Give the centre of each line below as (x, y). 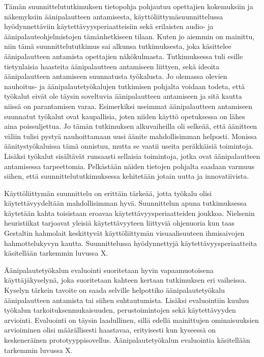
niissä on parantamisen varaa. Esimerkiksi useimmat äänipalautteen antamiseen (128, 106)
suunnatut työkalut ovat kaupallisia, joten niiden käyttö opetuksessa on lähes (125, 116)
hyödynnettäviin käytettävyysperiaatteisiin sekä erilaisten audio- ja (109, 26)
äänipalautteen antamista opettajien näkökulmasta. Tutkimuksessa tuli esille (124, 56)
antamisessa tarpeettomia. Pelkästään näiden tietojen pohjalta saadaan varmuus (129, 166)
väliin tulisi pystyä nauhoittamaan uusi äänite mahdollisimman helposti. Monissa (130, 136)
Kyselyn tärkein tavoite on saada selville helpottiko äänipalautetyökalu (114, 290)
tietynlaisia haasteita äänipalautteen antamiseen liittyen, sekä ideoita (112, 66)
